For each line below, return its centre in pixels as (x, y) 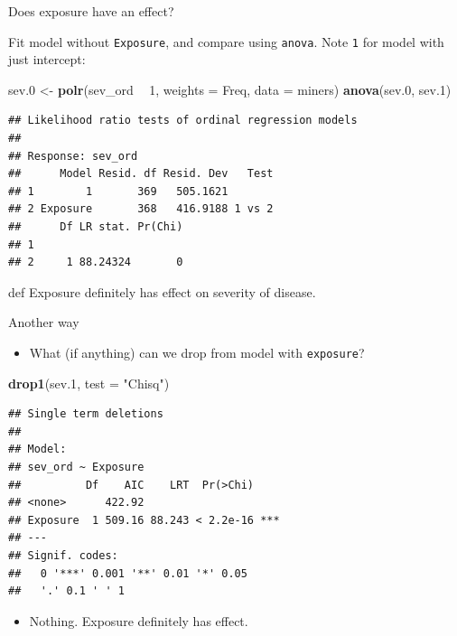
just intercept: (47, 59)
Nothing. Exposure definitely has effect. (139, 620)
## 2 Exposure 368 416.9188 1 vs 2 (141, 209)
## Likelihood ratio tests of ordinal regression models (183, 121)
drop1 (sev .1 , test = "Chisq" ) (89, 383)
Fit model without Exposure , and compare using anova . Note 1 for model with (226, 41)
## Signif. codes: (63, 555)
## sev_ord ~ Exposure (76, 467)
